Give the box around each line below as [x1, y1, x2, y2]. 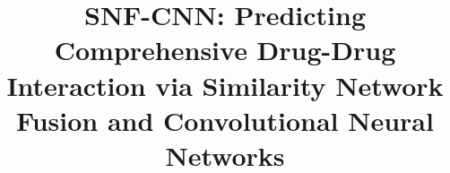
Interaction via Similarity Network [6, 66, 444, 103]
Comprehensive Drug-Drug [54, 31, 396, 68]
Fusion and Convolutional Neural [16, 101, 434, 138]
